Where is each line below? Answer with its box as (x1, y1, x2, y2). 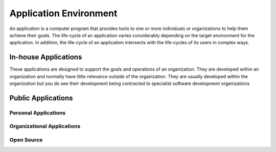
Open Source (9, 136, 43, 143)
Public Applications (9, 94, 74, 102)
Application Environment (9, 8, 118, 19)
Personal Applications (9, 109, 66, 116)
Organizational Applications (9, 123, 81, 130)
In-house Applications (9, 53, 82, 62)
